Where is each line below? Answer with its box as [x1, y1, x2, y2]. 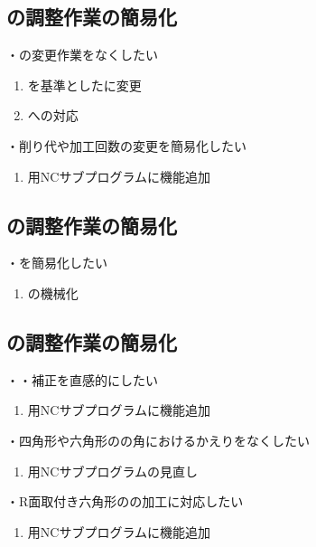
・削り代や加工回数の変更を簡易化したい [6, 136, 246, 155]
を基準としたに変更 [27, 75, 142, 94]
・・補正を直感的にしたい [6, 370, 158, 389]
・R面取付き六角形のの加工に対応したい [6, 492, 244, 511]
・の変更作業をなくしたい [6, 45, 158, 64]
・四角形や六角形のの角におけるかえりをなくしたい [6, 430, 310, 449]
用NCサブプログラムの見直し [27, 461, 198, 480]
